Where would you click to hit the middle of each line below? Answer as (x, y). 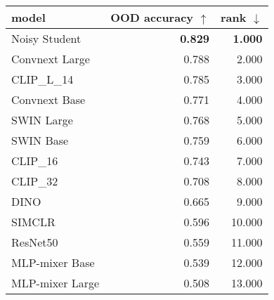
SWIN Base (40, 140)
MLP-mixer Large (56, 283)
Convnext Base (48, 99)
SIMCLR (33, 222)
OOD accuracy (152, 17)
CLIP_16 (35, 161)
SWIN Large (42, 120)
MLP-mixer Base (53, 262)
